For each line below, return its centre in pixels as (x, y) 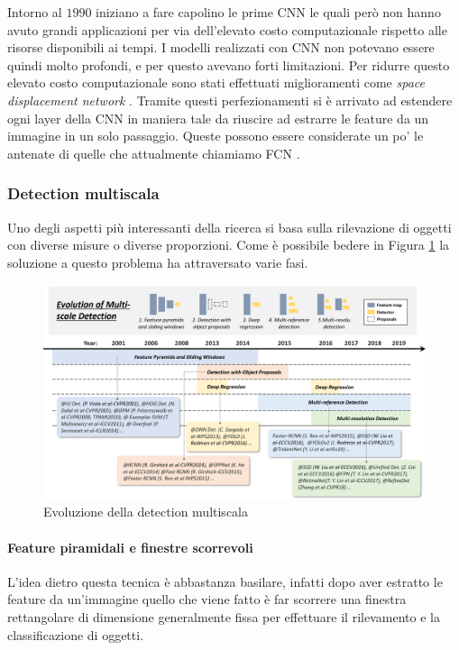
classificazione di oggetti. (76, 634)
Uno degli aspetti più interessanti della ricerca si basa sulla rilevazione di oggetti (229, 227)
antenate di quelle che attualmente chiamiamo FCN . (154, 153)
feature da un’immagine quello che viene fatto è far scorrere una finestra (207, 599)
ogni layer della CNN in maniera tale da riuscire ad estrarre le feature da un (218, 118)
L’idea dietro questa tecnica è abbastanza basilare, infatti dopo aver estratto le (225, 581)
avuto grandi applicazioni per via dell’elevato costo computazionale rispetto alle (227, 29)
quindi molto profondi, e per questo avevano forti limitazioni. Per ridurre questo (229, 64)
